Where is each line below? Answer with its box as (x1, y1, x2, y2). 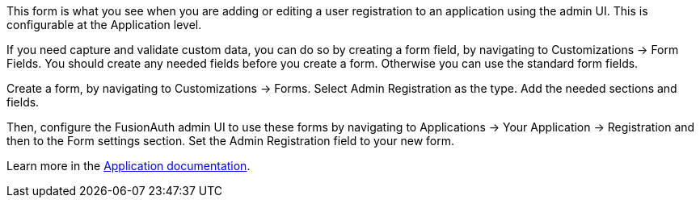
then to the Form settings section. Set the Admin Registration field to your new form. (6, 134, 454, 148)
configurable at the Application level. (6, 18, 202, 31)
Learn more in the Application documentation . (6, 159, 251, 173)
